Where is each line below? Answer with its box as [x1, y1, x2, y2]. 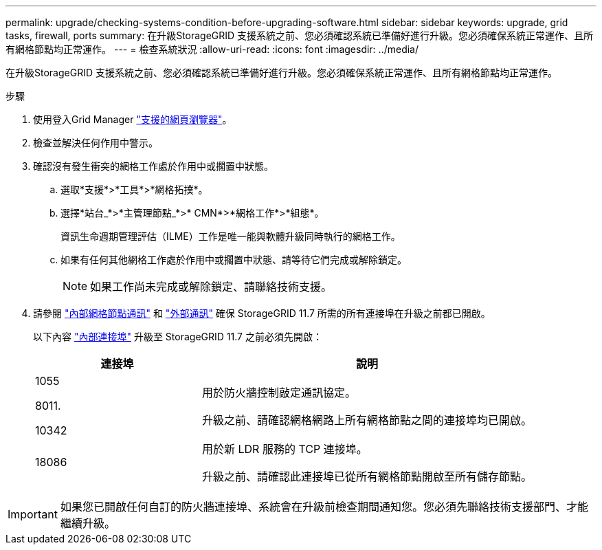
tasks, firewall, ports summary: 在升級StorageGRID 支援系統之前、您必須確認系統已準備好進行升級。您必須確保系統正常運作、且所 [5, 30, 594, 41]
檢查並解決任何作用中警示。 [33, 137, 158, 148]
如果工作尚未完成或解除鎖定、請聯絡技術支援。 [90, 280, 333, 294]
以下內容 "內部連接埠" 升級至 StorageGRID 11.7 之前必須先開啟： [33, 331, 322, 342]
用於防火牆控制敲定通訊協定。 [202, 386, 357, 399]
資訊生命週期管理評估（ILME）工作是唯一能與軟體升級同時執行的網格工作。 [60, 230, 401, 242]
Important [8, 507, 58, 521]
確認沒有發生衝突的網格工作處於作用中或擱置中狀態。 [33, 160, 274, 172]
